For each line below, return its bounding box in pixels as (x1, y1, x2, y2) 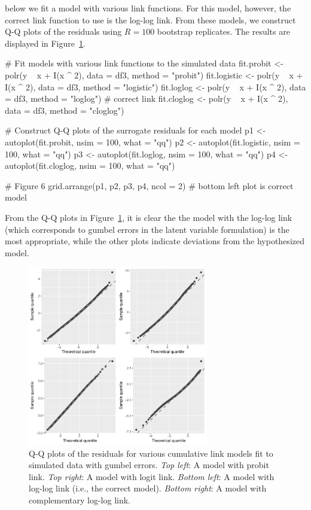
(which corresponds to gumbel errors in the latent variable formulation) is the (5, 223, 289, 235)
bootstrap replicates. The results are (157, 25, 290, 38)
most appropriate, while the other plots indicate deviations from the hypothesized (5, 235, 304, 247)
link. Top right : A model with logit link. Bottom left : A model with (29, 470, 275, 482)
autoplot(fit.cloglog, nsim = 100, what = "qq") (5, 159, 175, 172)
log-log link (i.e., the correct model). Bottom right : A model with (29, 482, 267, 494)
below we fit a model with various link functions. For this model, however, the (5, 2, 291, 14)
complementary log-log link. (29, 494, 130, 506)
